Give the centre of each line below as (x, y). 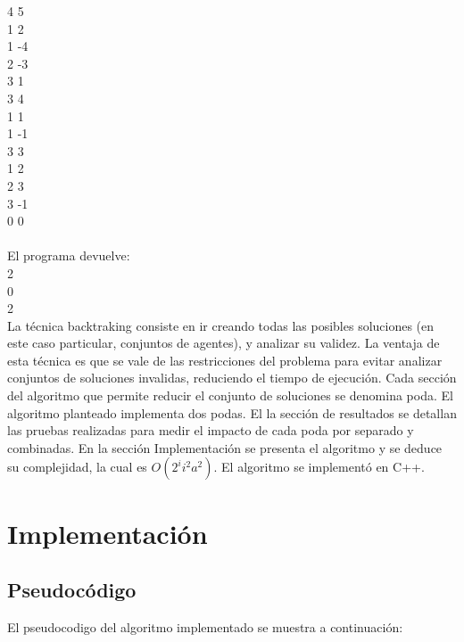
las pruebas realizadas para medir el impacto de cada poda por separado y (211, 430)
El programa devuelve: (69, 255)
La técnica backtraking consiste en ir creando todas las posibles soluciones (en (221, 325)
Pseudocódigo (72, 590)
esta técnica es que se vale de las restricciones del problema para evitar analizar (225, 360)
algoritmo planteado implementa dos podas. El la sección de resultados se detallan (232, 412)
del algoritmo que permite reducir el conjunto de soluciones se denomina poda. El (230, 395)
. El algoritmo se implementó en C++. (319, 467)
